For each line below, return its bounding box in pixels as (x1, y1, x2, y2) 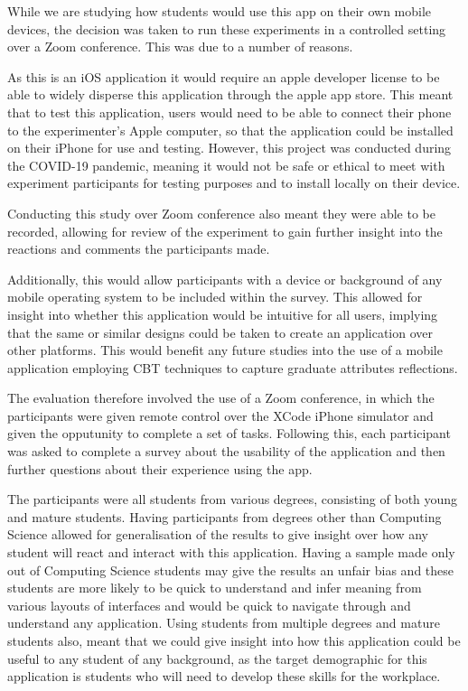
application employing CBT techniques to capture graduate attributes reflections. (7, 358, 458, 377)
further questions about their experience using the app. (7, 459, 313, 478)
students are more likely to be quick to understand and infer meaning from (7, 578, 422, 597)
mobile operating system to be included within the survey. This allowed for (7, 287, 423, 306)
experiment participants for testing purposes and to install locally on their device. (7, 173, 461, 192)
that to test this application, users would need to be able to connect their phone (7, 102, 452, 121)
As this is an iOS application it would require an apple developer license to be (7, 67, 440, 86)
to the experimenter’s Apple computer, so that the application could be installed (7, 120, 454, 139)
